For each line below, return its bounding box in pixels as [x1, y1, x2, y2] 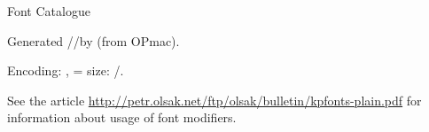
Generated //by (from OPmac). [7, 31, 180, 50]
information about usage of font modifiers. [7, 108, 237, 127]
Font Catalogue [7, 2, 90, 19]
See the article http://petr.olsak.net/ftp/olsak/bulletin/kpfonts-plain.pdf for [7, 90, 422, 109]
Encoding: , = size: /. [7, 61, 124, 80]
